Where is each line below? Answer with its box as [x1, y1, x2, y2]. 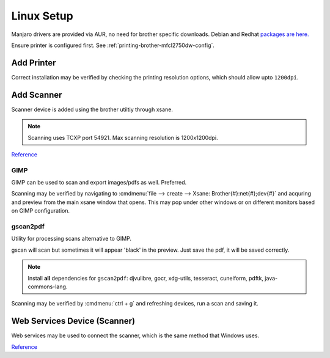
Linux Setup [11, 9, 73, 23]
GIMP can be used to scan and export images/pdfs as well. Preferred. [11, 179, 187, 186]
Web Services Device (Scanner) [11, 316, 136, 326]
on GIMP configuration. [11, 207, 70, 214]
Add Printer [11, 57, 56, 68]
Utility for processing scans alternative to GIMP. [11, 235, 131, 243]
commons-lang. [28, 283, 68, 290]
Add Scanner [11, 89, 62, 100]
